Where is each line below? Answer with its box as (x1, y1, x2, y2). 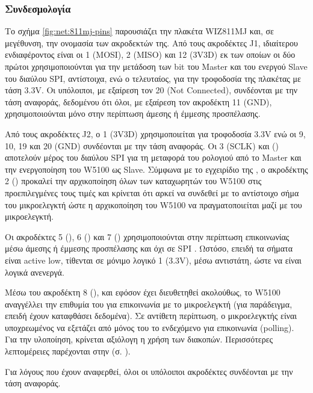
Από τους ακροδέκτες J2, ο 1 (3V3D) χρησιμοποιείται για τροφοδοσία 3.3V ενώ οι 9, (5, 127, 306, 140)
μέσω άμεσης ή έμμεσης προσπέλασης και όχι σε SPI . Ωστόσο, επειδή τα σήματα (5, 242, 293, 255)
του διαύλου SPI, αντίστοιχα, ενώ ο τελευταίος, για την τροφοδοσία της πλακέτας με (5, 72, 301, 84)
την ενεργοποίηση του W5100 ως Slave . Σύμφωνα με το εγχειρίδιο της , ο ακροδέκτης (5, 162, 308, 175)
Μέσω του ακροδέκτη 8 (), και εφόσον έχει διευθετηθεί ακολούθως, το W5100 (5, 286, 280, 299)
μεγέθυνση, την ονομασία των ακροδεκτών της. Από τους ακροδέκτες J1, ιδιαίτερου (5, 36, 298, 49)
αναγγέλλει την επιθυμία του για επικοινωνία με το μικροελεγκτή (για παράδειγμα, (5, 297, 293, 310)
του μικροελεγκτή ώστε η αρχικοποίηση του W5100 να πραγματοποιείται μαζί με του (5, 198, 302, 211)
